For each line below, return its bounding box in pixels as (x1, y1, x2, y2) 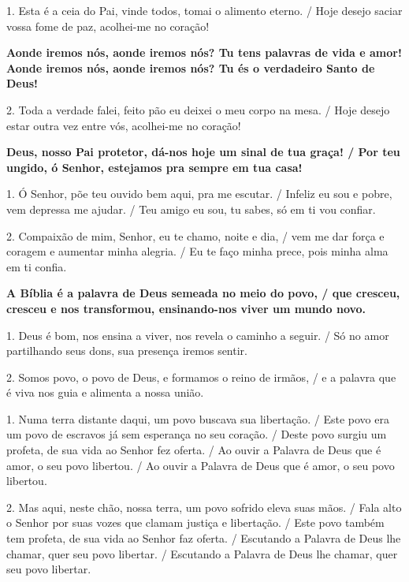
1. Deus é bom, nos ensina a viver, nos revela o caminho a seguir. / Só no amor (6, 326, 389, 343)
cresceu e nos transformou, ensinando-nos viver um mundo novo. (6, 300, 366, 316)
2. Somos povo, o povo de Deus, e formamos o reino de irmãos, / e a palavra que (6, 368, 396, 385)
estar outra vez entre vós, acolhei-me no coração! (6, 117, 241, 133)
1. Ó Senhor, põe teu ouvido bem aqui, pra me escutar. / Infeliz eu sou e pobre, (6, 185, 392, 202)
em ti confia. (6, 258, 67, 274)
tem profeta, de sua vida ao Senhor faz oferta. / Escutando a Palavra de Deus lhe (6, 530, 401, 547)
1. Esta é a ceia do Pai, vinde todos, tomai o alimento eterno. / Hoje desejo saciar (6, 2, 403, 18)
